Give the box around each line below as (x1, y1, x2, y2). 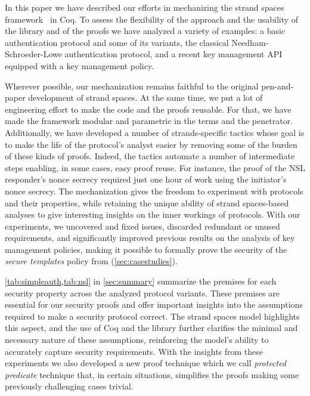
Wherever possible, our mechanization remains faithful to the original (5, 79, 259, 92)
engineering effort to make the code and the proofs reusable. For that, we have (5, 103, 292, 115)
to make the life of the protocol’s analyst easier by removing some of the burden (5, 138, 297, 150)
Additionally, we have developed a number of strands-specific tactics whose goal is (5, 126, 305, 138)
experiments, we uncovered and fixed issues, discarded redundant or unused (5, 219, 280, 232)
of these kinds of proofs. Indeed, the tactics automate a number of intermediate (5, 150, 295, 162)
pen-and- (261, 79, 294, 92)
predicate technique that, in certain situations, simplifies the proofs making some (5, 368, 299, 380)
